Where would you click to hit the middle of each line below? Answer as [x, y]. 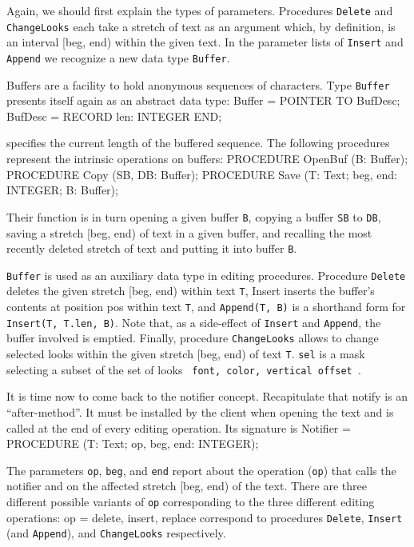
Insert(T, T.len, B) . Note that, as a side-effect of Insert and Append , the [194, 322]
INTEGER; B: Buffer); [62, 190]
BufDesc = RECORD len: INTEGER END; [114, 116]
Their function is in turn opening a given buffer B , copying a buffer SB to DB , [194, 216]
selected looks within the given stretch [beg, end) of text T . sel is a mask [186, 354]
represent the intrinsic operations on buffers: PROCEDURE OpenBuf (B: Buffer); [207, 159]
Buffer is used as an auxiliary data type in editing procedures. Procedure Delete [206, 275]
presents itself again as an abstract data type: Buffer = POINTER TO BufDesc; [203, 100]
